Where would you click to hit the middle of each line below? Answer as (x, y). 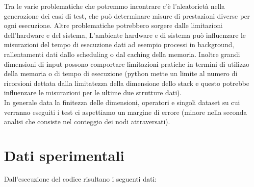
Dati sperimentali (64, 155)
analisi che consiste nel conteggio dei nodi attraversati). (87, 121)
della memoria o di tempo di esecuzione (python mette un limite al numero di (121, 73)
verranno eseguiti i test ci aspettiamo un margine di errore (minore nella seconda (126, 112)
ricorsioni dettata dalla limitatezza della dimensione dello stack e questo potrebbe (127, 83)
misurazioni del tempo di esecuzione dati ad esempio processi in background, (119, 44)
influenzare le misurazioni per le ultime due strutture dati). (93, 93)
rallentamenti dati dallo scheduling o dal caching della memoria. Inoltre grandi (122, 54)
